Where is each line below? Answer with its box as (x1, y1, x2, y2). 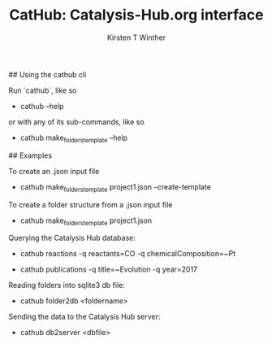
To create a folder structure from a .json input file (8, 199, 173, 209)
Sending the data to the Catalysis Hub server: (8, 311, 161, 322)
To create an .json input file (8, 166, 100, 176)
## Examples (8, 150, 53, 160)
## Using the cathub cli (8, 69, 87, 79)
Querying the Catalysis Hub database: (8, 233, 136, 243)
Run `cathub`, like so (8, 85, 77, 95)
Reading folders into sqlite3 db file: (8, 281, 126, 290)
